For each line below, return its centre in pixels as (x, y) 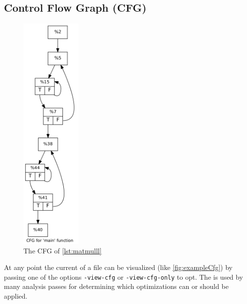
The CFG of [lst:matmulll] (63, 251)
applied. (16, 295)
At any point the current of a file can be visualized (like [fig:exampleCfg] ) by (118, 267)
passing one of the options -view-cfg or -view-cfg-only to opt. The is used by (123, 277)
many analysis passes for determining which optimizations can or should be (116, 286)
